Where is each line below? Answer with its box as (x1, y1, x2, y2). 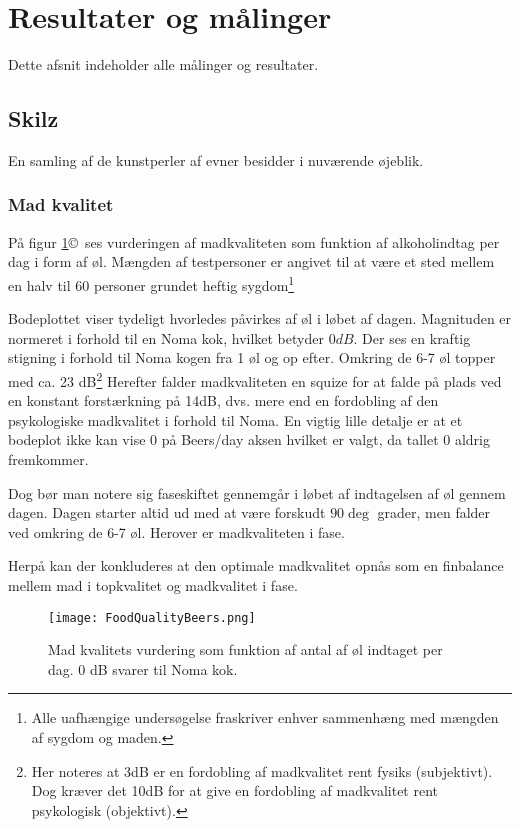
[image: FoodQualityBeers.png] (48, 610, 256, 625)
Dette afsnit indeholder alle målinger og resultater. (8, 54, 319, 75)
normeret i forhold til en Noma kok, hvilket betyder (8, 327, 324, 348)
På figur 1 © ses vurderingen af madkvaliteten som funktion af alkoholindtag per (8, 231, 500, 252)
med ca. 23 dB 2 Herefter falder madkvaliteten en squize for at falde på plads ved (8, 367, 502, 391)
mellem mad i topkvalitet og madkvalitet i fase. (8, 574, 298, 595)
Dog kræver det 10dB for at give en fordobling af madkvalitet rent (31, 780, 439, 801)
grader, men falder (377, 502, 491, 523)
